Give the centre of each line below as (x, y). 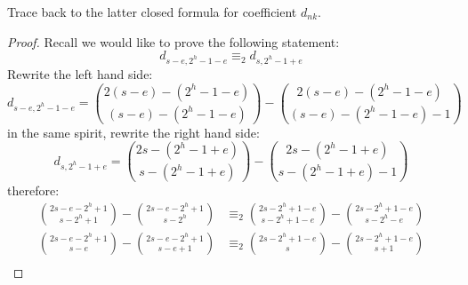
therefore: (33, 190)
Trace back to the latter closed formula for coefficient (152, 12)
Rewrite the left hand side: (80, 73)
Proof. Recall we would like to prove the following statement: (173, 41)
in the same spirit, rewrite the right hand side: (133, 132)
